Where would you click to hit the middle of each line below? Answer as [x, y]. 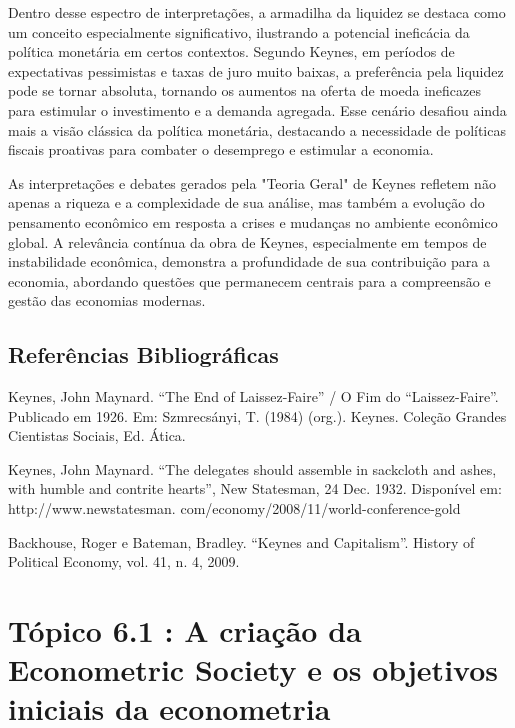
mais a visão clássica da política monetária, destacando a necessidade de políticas [257, 129]
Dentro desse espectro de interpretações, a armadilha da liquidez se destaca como [257, 12]
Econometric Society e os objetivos [253, 669]
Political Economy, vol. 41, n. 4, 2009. [124, 561]
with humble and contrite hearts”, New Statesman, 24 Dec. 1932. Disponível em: [255, 488]
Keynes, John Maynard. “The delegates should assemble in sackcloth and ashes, [252, 468]
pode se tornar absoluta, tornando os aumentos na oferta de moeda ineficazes [245, 90]
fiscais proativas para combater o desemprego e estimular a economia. [221, 149]
